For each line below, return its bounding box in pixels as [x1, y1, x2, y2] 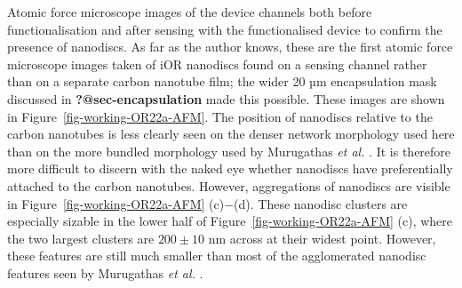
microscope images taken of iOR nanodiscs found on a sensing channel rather [7, 54, 427, 73]
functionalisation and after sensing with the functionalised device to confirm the [7, 20, 442, 38]
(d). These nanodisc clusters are [234, 194, 408, 212]
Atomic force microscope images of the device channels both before [7, 3, 372, 20]
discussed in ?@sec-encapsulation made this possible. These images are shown [7, 89, 445, 108]
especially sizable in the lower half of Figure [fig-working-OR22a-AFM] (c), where [7, 212, 453, 230]
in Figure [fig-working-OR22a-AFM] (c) [7, 194, 225, 212]
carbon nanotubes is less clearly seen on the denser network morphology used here [7, 124, 455, 143]
